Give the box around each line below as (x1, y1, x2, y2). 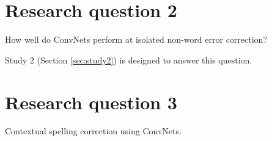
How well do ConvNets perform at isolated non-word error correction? (5, 33, 268, 46)
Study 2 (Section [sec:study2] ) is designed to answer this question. (5, 53, 252, 66)
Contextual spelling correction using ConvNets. (5, 125, 182, 137)
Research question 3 (5, 89, 177, 114)
